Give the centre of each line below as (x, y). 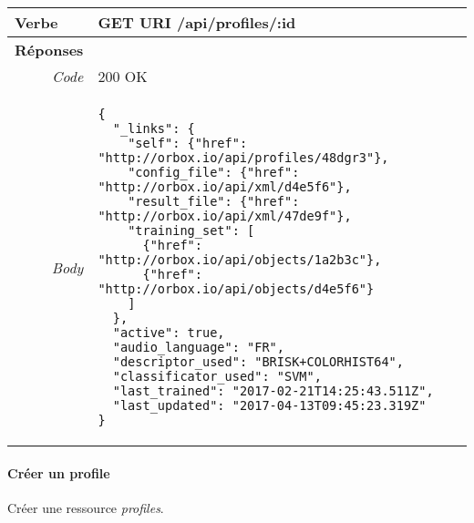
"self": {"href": (188, 143)
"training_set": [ (191, 231)
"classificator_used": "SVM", (217, 376)
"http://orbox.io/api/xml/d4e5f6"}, (225, 187)
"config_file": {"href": (214, 172)
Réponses (49, 50)
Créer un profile (59, 472)
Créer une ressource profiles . (86, 507)
